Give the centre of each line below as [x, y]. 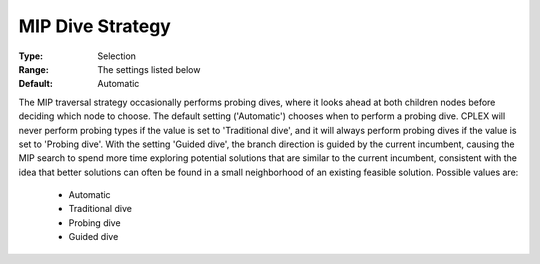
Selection [117, 56]
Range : [33, 69]
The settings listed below [149, 69]
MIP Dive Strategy [95, 26]
